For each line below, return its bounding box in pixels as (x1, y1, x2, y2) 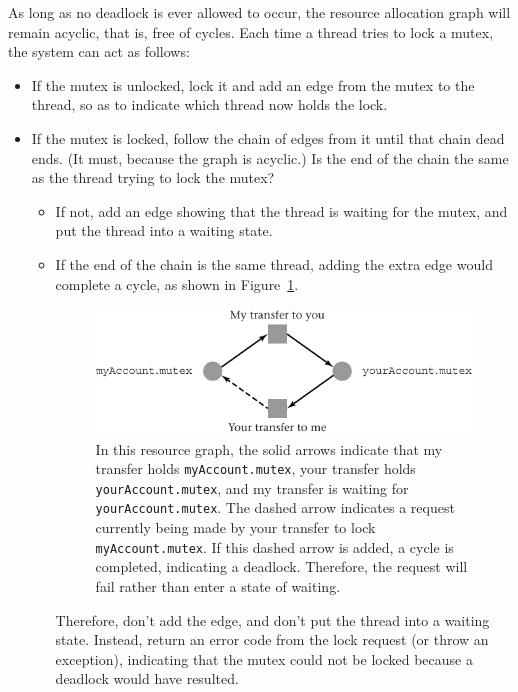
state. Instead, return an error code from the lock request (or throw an (55, 629, 489, 650)
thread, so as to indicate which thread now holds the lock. (31, 94, 388, 115)
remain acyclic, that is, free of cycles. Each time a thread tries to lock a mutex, (8, 21, 494, 42)
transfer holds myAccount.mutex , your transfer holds (95, 458, 416, 479)
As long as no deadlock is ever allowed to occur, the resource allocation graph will (8, 2, 511, 22)
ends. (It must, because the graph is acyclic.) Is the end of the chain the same (31, 147, 509, 168)
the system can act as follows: (8, 41, 190, 62)
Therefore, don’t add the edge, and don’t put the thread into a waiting (55, 609, 490, 630)
